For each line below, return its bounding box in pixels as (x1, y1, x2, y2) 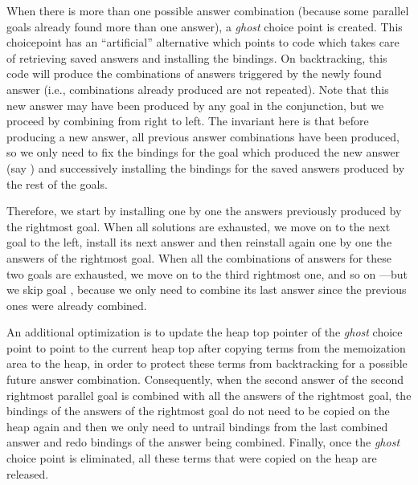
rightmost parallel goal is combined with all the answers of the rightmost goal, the (6, 386, 412, 403)
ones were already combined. (6, 296, 147, 313)
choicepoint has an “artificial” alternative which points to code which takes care (6, 34, 400, 51)
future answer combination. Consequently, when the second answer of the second (6, 371, 404, 388)
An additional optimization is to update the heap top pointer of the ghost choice (6, 324, 403, 340)
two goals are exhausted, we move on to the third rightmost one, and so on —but (6, 265, 408, 282)
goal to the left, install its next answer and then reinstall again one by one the (6, 234, 392, 251)
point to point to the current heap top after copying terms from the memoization (6, 339, 406, 356)
